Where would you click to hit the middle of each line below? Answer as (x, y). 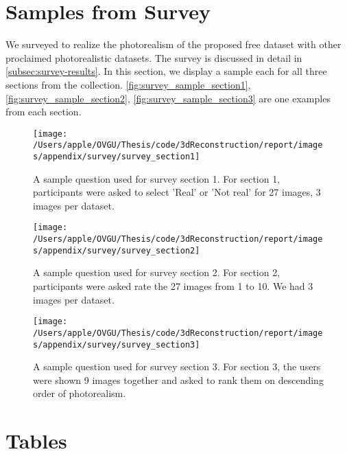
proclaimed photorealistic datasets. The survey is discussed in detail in (154, 57)
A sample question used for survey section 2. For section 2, (157, 272)
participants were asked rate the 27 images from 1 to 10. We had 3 (173, 286)
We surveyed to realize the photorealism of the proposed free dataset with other (173, 44)
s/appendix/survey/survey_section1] (117, 157)
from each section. (44, 112)
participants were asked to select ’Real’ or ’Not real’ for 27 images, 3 (177, 192)
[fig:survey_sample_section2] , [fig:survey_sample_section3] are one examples (168, 98)
